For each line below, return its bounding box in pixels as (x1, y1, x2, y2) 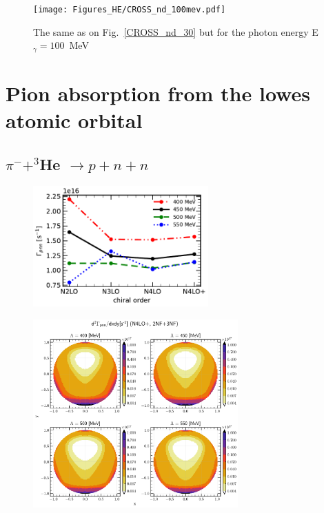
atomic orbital (6, 106, 143, 134)
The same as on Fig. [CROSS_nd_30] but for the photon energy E (33, 24, 318, 39)
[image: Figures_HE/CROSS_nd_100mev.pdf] (33, 5, 226, 14)
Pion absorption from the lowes (6, 78, 310, 107)
